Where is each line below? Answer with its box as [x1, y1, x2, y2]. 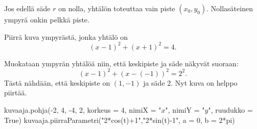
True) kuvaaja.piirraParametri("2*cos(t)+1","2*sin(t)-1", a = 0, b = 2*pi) [4, 114, 235, 125]
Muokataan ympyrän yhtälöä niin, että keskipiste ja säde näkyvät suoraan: [4, 58, 239, 68]
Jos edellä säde [4, 3, 51, 13]
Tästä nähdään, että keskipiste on [4, 77, 110, 88]
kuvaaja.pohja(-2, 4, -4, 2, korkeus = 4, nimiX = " [4, 104, 161, 115]
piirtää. [4, 87, 27, 98]
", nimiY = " [165, 104, 205, 115]
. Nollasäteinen [206, 3, 253, 13]
